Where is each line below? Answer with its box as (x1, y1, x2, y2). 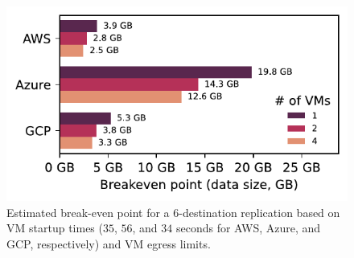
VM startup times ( (6, 219, 103, 236)
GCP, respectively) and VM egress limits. (6, 235, 211, 252)
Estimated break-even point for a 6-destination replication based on (6, 203, 340, 220)
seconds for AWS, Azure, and (175, 219, 321, 236)
